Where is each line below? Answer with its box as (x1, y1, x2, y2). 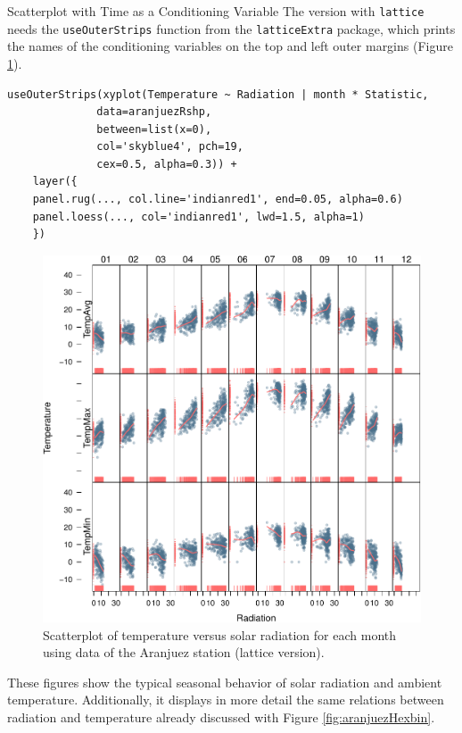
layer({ (32, 175, 78, 188)
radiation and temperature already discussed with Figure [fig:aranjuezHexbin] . (7, 707, 435, 726)
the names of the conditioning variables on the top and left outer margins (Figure (7, 37, 453, 55)
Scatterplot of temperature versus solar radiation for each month (43, 625, 397, 644)
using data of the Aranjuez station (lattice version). (43, 643, 325, 662)
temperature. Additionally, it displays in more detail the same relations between (7, 690, 444, 709)
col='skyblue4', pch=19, (96, 140, 243, 154)
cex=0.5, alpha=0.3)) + (96, 157, 237, 171)
